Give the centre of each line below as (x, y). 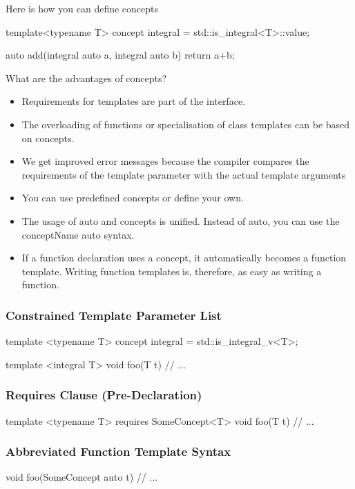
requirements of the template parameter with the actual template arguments (184, 174)
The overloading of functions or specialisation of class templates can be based (186, 124)
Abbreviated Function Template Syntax (118, 451)
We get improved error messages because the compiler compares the (165, 161)
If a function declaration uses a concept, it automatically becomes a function (184, 258)
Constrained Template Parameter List (114, 315)
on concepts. (48, 138)
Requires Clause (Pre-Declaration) (104, 395)
